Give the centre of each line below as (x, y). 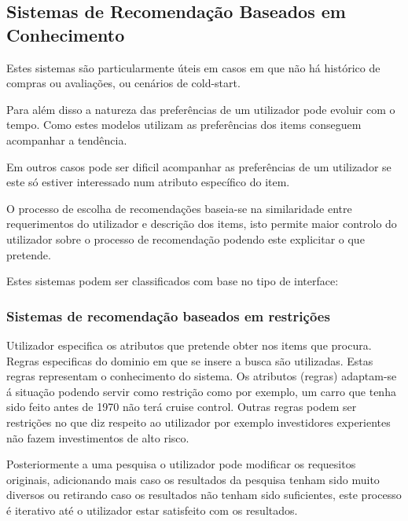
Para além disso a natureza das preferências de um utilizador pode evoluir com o (201, 109)
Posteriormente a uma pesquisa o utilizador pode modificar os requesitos (181, 464)
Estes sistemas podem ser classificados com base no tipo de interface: (173, 281)
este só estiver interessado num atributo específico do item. (148, 182)
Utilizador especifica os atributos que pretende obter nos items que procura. (189, 345)
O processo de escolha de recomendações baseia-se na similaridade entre (179, 208)
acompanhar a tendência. (67, 139)
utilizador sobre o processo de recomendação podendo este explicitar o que (186, 238)
